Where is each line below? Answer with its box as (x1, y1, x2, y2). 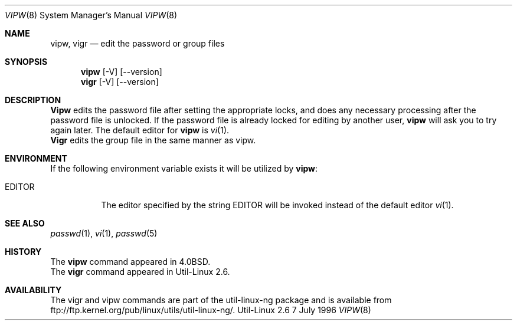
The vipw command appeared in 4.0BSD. (50, 257, 211, 267)
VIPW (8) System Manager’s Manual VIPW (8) (5, 10, 178, 20)
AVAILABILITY (5, 285, 62, 295)
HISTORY (5, 247, 42, 257)
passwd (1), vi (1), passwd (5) (50, 228, 158, 238)
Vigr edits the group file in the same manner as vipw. (50, 135, 256, 145)
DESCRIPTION (5, 95, 61, 105)
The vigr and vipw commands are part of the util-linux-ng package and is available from (50, 295, 392, 305)
